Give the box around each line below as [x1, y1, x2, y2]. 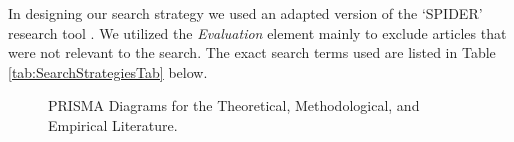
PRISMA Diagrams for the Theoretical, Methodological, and [48, 95, 420, 116]
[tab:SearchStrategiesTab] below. [8, 61, 208, 82]
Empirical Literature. [48, 114, 178, 135]
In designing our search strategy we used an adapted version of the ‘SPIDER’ [8, 3, 483, 23]
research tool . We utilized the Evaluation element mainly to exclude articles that [8, 22, 507, 43]
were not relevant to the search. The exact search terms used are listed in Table [8, 42, 496, 63]
